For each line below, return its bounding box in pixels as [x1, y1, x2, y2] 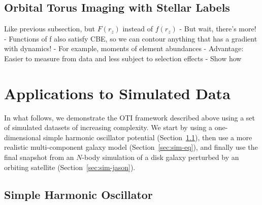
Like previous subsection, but [4, 23, 95, 34]
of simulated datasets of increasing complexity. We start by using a [4, 122, 213, 133]
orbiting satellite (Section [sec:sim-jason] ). [4, 161, 136, 172]
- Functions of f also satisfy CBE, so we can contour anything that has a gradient [4, 33, 257, 44]
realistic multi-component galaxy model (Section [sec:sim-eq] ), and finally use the [4, 142, 258, 152]
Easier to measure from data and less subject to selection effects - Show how [4, 53, 242, 63]
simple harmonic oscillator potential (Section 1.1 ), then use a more [43, 132, 252, 142]
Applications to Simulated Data [4, 83, 231, 103]
